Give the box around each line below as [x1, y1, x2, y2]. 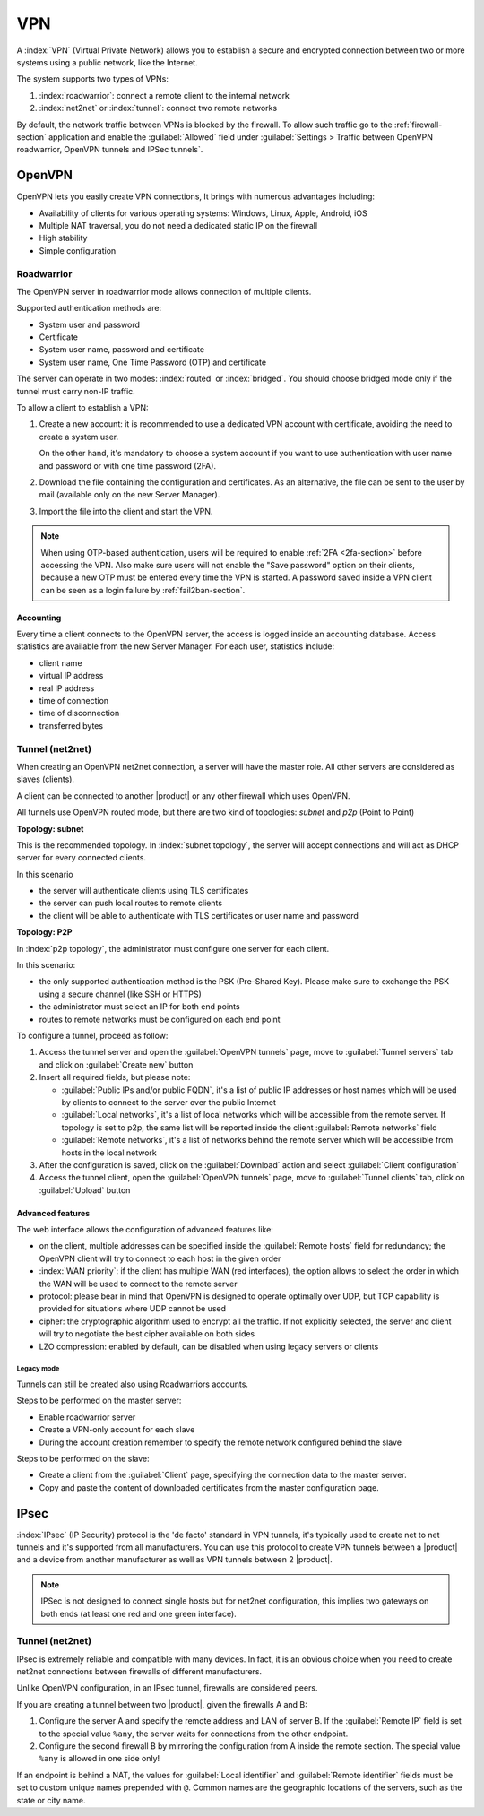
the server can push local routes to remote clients [39, 897, 223, 909]
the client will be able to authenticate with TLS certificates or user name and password [39, 910, 359, 921]
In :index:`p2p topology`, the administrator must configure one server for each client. [16, 943, 330, 954]
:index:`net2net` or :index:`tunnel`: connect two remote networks [39, 103, 278, 114]
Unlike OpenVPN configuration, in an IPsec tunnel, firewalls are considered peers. [16, 1682, 318, 1693]
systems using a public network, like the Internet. [16, 56, 198, 67]
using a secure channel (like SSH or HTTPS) [39, 989, 202, 999]
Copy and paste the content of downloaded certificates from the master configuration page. [39, 1482, 380, 1492]
